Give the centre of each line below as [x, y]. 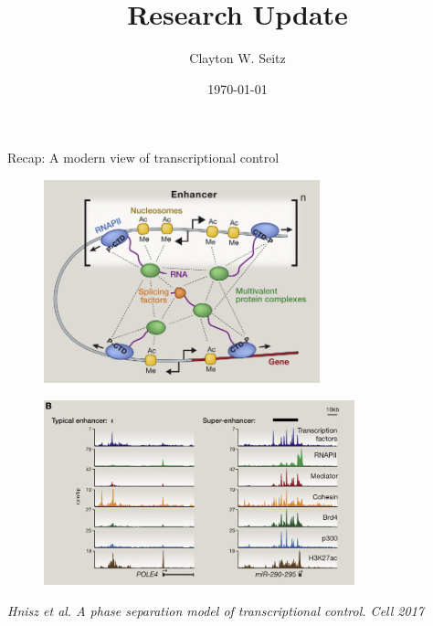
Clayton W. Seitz [238, 58]
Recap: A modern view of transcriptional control [143, 158]
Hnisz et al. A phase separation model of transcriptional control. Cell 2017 [216, 610]
